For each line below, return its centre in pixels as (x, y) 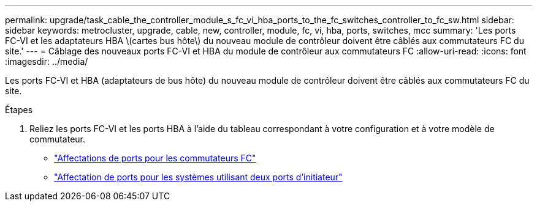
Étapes (19, 110)
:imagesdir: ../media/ (47, 61)
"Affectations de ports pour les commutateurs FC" (155, 158)
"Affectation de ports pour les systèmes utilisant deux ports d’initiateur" (198, 177)
